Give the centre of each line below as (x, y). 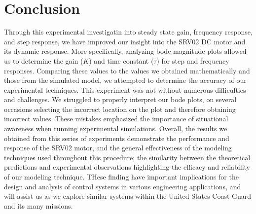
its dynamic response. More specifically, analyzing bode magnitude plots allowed (125, 51)
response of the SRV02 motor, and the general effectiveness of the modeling (118, 148)
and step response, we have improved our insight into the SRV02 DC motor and (125, 41)
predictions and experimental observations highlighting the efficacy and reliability (127, 167)
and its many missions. (38, 205)
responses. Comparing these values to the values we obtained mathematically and (127, 70)
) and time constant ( (121, 60)
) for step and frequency (193, 60)
